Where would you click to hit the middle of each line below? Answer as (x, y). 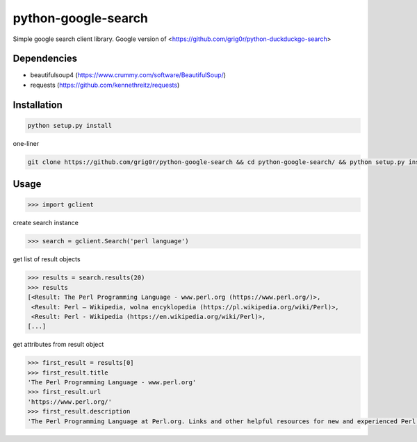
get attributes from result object (58, 345)
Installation (38, 105)
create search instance (46, 223)
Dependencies (45, 59)
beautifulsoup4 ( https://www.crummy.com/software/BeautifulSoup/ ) (128, 75)
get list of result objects (47, 259)
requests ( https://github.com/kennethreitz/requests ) (105, 85)
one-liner (26, 143)
